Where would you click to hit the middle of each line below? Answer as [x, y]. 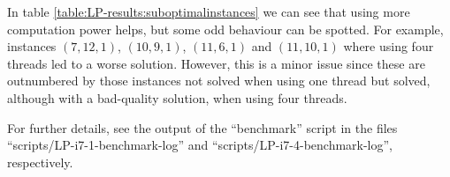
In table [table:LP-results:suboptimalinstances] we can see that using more [209, 11]
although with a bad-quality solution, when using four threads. [177, 97]
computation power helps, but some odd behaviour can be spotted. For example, [225, 29]
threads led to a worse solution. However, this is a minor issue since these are [216, 63]
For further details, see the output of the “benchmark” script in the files [202, 127]
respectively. [40, 162]
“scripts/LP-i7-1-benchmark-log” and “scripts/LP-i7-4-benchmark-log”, [200, 145]
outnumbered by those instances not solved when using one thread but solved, [219, 81]
